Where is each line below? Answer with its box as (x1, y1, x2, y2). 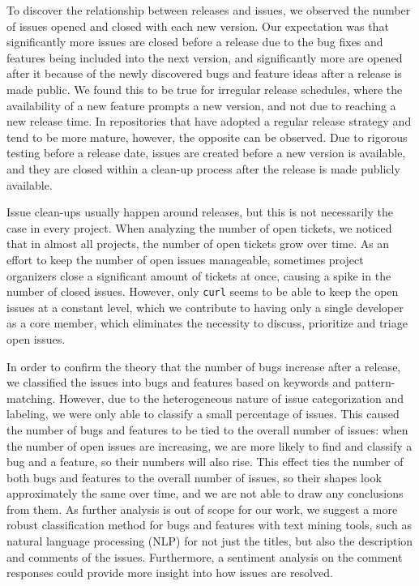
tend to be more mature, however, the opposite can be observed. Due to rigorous (6, 128, 408, 145)
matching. (6, 389, 56, 406)
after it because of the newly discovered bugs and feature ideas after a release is (6, 65, 402, 82)
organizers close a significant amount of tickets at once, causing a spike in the (6, 267, 391, 284)
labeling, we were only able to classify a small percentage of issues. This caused (6, 405, 400, 422)
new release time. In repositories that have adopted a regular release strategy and (6, 113, 412, 130)
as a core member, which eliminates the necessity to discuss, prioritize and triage (6, 314, 408, 331)
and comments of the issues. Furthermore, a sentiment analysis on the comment (6, 548, 403, 565)
